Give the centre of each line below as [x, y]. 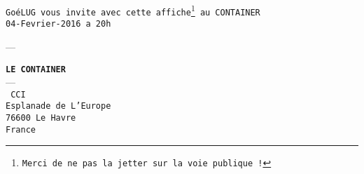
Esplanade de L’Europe [58, 106]
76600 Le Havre [41, 118]
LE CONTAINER [36, 69]
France [21, 129]
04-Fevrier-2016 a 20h [58, 24]
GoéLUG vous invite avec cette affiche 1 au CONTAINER [133, 10]
